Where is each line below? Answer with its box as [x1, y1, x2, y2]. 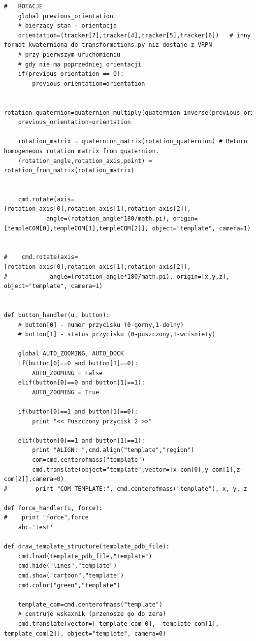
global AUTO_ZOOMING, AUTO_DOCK [18, 350, 124, 357]
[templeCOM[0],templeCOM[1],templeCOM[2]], [4, 224, 149, 232]
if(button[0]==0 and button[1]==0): [18, 359, 138, 367]
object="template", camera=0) [67, 630, 166, 637]
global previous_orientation [18, 12, 113, 20]
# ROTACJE [4, 3, 43, 10]
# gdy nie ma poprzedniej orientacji [18, 61, 142, 68]
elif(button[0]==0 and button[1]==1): [18, 379, 145, 386]
